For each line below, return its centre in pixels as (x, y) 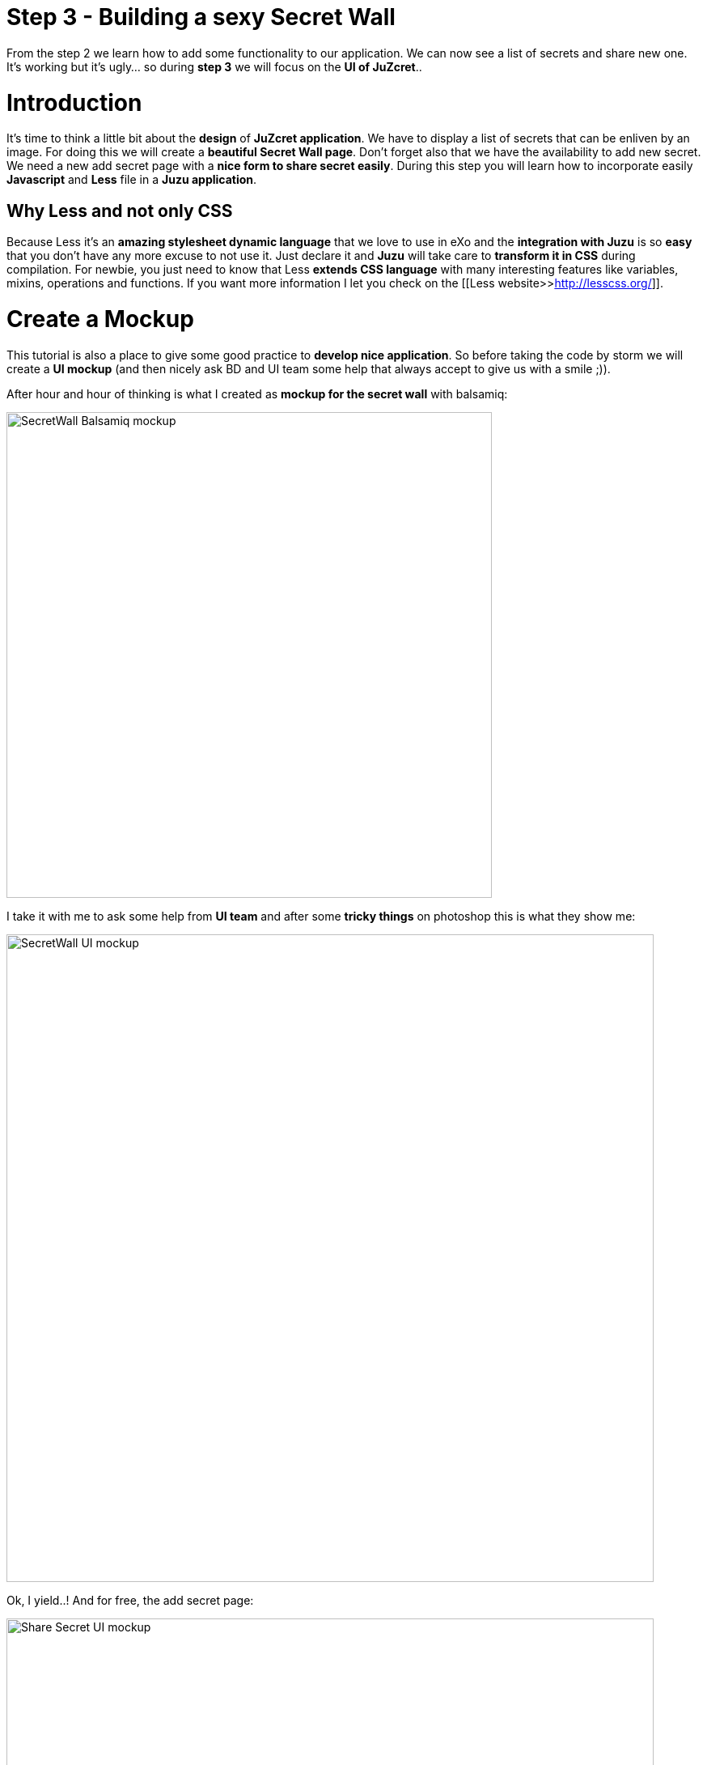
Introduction (74, 102)
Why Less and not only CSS (120, 211)
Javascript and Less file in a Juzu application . (132, 180)
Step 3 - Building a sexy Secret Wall (201, 17)
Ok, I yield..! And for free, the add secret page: (130, 1600)
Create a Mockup (100, 319)
